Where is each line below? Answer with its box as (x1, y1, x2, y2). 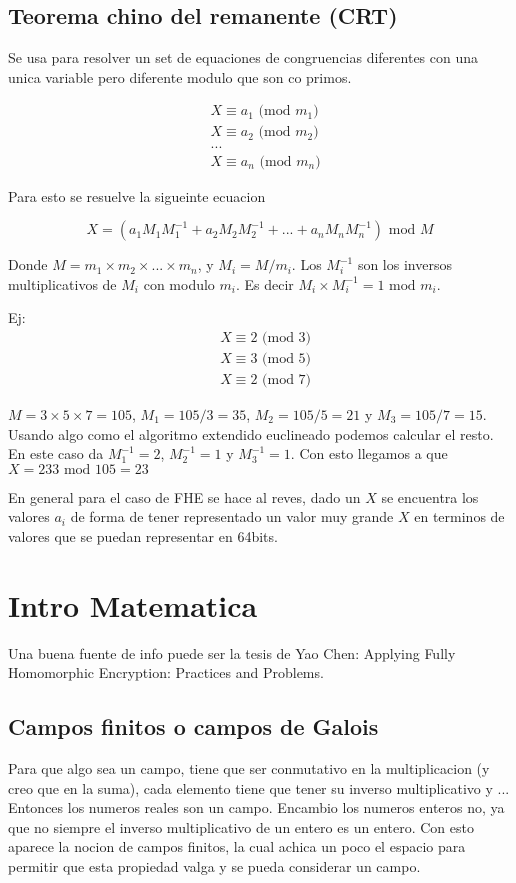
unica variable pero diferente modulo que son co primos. (8, 66, 352, 87)
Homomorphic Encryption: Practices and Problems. (8, 662, 324, 683)
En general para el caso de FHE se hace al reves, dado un (8, 486, 361, 507)
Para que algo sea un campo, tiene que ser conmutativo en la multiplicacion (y (8, 758, 490, 779)
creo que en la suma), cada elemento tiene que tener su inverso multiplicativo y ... (8, 777, 510, 798)
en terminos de (414, 506, 505, 527)
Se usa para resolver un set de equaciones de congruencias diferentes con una (8, 47, 479, 68)
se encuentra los (381, 486, 479, 507)
